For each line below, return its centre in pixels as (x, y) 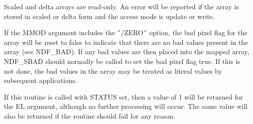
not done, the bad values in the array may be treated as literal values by (113, 71)
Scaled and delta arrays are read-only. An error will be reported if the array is (122, 6)
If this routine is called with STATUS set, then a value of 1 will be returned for (124, 96)
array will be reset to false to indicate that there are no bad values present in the (126, 42)
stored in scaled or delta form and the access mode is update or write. (109, 16)
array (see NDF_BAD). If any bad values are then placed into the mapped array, (127, 52)
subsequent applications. (41, 80)
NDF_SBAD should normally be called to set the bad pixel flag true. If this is (122, 61)
